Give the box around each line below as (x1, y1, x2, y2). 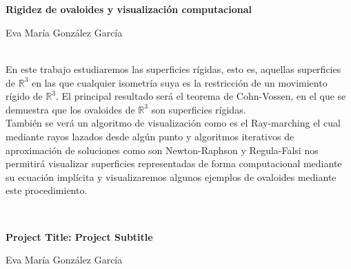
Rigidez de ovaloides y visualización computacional (6, 2, 252, 17)
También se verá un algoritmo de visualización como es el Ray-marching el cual (6, 116, 341, 130)
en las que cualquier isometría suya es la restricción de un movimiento (31, 75, 328, 89)
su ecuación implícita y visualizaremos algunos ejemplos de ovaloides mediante (6, 169, 337, 184)
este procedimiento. (6, 183, 88, 197)
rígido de (6, 89, 43, 103)
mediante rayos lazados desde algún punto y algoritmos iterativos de (6, 129, 294, 143)
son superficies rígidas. (151, 102, 246, 116)
